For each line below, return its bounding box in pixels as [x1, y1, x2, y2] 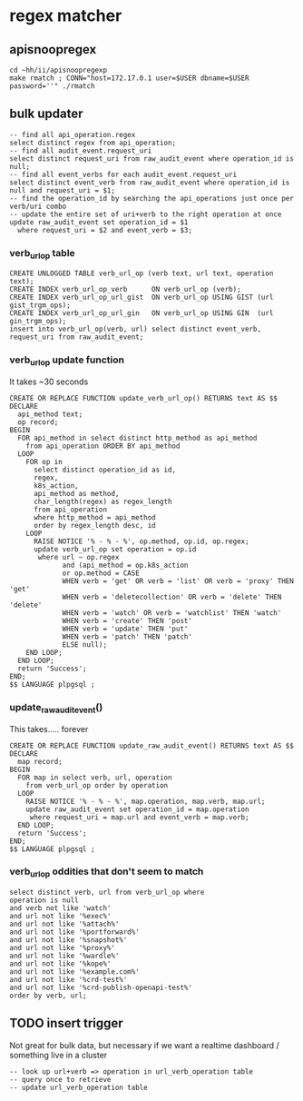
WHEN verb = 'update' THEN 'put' [62, 624, 189, 633]
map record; [17, 757, 64, 766]
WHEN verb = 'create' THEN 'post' [62, 616, 193, 625]
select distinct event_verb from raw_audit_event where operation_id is [9, 178, 290, 187]
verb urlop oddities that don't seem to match [9, 865, 204, 879]
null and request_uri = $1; [9, 185, 116, 195]
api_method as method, [33, 489, 120, 498]
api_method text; [17, 410, 83, 419]
